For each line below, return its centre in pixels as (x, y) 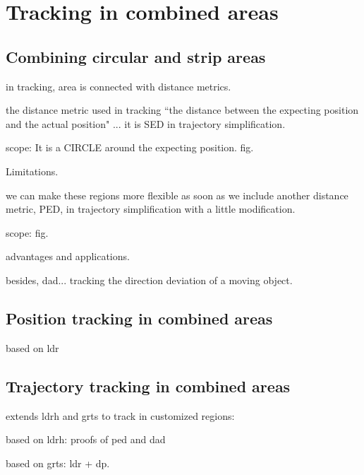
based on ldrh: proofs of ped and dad (86, 439)
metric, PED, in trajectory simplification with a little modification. (151, 209)
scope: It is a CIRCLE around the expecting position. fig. (130, 147)
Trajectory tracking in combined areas (148, 386)
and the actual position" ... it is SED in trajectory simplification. (146, 123)
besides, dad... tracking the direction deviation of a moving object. (149, 280)
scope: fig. (27, 232)
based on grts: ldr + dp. (58, 463)
